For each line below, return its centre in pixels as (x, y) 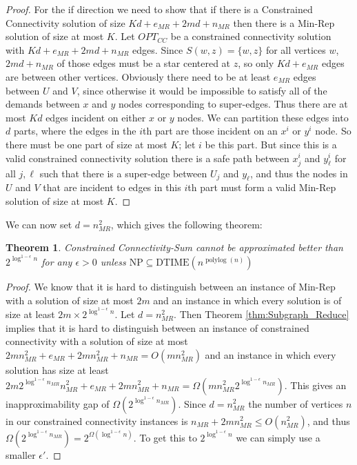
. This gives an (315, 385)
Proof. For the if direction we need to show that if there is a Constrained (159, 9)
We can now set (39, 224)
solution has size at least (57, 369)
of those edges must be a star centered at (144, 63)
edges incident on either (96, 117)
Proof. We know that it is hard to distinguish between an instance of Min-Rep (171, 286)
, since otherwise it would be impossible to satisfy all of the (202, 90)
